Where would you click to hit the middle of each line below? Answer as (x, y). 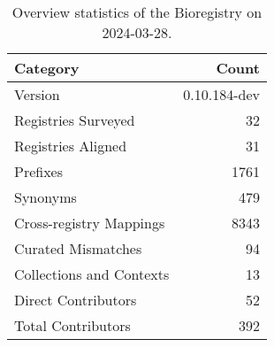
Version (37, 94)
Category (47, 68)
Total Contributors (72, 325)
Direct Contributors (76, 300)
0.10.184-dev (221, 94)
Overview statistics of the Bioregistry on (137, 12)
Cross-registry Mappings (90, 223)
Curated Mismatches (78, 248)
